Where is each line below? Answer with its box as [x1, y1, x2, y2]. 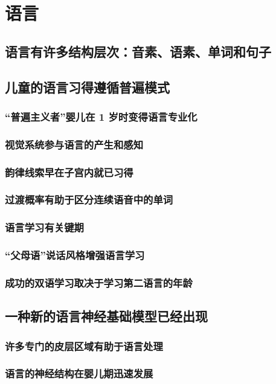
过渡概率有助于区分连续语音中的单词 [5, 192, 173, 207]
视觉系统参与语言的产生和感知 [5, 136, 144, 152]
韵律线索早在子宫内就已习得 [5, 164, 133, 179]
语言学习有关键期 [5, 220, 84, 235]
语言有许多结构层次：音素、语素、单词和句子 [5, 42, 271, 60]
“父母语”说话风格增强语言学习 [5, 248, 145, 263]
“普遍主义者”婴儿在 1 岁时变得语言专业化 [5, 109, 197, 124]
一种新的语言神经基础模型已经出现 [5, 307, 208, 325]
